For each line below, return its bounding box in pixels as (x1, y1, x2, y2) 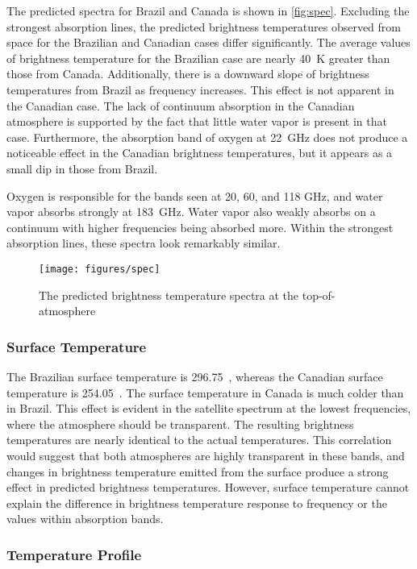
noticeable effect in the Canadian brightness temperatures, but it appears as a (6, 144, 393, 161)
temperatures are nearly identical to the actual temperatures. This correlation (6, 431, 392, 448)
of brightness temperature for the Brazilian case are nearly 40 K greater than (6, 49, 390, 66)
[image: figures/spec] (39, 263, 161, 275)
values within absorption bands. (6, 510, 164, 527)
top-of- (302, 286, 336, 303)
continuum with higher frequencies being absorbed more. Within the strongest (6, 218, 394, 235)
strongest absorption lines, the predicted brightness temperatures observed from (6, 18, 401, 35)
